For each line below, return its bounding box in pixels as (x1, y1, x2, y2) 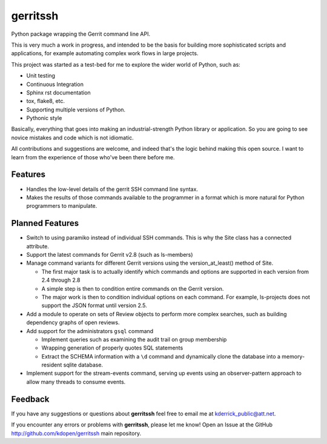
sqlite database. (63, 361, 103, 369)
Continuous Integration (26, 81, 84, 88)
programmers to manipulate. (26, 202, 97, 210)
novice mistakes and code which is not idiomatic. (11, 134, 134, 141)
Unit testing (26, 72, 56, 79)
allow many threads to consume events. (26, 378, 126, 385)
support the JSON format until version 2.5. (41, 302, 148, 309)
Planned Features (11, 218, 79, 228)
